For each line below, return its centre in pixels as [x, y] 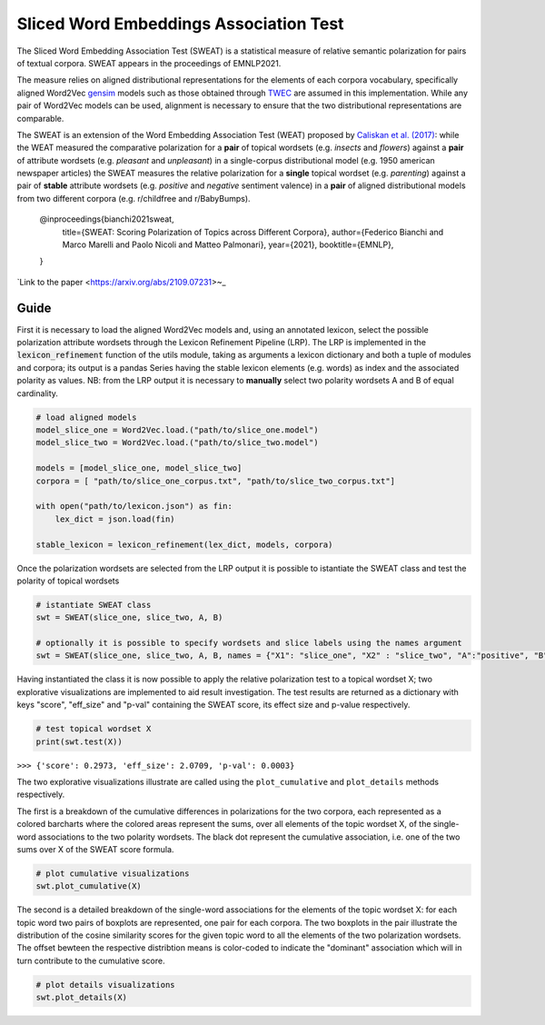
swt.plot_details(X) [81, 998]
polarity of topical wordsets [68, 581]
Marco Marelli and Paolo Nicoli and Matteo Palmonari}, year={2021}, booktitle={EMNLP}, [228, 244]
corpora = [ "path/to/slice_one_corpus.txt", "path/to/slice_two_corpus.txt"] [215, 481]
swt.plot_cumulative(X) [89, 886]
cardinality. [38, 393]
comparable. [40, 118]
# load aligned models [86, 417]
